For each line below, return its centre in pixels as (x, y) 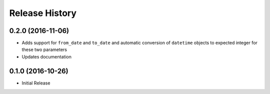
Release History (43, 13)
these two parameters (44, 49)
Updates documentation (47, 56)
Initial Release (36, 83)
